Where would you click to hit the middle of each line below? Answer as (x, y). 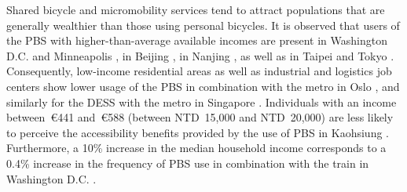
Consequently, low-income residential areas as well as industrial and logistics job (199, 71)
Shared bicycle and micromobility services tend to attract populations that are (196, 9)
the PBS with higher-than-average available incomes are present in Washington (197, 40)
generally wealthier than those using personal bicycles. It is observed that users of (203, 25)
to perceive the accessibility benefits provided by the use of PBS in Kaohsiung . (198, 132)
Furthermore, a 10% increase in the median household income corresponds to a (196, 148)
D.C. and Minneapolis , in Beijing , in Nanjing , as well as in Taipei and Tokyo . (200, 55)
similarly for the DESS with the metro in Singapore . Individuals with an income (202, 101)
